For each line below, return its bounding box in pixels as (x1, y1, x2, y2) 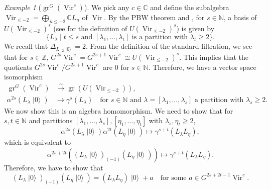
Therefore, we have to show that (4, 162, 103, 173)
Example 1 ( (4, 2, 42, 12)
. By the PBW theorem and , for (104, 12, 205, 22)
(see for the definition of (53, 23, 127, 33)
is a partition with (131, 33, 188, 41)
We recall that (4, 41, 48, 51)
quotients (4, 61, 33, 72)
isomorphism (4, 71, 43, 82)
